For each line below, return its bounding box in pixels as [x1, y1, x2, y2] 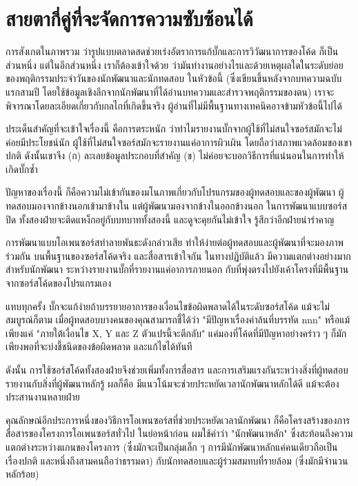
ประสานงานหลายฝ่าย [6, 389, 80, 404]
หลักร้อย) [6, 467, 39, 481]
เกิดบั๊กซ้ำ [6, 161, 38, 176]
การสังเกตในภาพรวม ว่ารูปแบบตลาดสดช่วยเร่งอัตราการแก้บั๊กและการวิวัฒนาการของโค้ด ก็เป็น [6, 44, 339, 59]
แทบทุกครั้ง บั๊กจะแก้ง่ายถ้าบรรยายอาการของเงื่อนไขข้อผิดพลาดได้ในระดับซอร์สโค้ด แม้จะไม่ [6, 298, 330, 313]
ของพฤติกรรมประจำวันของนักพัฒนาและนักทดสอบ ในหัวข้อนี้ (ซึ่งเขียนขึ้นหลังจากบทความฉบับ [6, 71, 342, 85]
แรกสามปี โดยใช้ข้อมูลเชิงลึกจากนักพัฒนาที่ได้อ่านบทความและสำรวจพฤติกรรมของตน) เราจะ [6, 84, 335, 99]
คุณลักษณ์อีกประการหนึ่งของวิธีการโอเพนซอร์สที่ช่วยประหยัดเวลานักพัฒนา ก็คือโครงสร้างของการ [6, 412, 350, 427]
